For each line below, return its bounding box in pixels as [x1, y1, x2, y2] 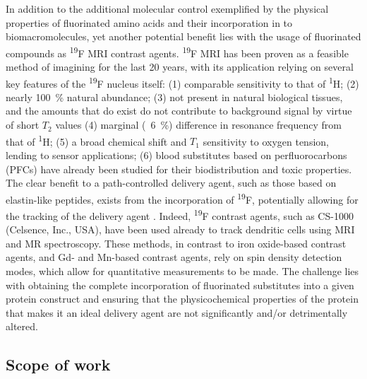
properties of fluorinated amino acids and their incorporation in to [6, 15, 293, 30]
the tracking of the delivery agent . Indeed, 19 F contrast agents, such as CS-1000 [6, 206, 354, 223]
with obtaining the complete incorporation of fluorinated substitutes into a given [6, 277, 354, 292]
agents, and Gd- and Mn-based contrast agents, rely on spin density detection [6, 250, 342, 264]
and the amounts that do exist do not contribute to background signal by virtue [6, 103, 352, 118]
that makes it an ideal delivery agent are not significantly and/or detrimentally [6, 305, 348, 320]
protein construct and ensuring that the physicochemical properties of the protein [6, 291, 359, 306]
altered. [6, 319, 38, 334]
